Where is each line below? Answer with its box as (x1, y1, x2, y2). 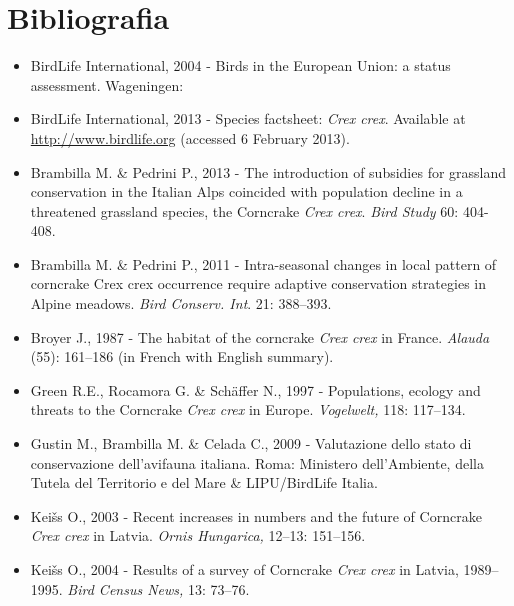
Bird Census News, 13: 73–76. (67, 578, 250, 599)
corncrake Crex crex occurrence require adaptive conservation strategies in (30, 273, 486, 294)
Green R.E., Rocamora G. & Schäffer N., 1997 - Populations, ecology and (30, 379, 481, 400)
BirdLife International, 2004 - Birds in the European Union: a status (30, 55, 451, 76)
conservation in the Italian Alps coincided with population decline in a (30, 181, 463, 202)
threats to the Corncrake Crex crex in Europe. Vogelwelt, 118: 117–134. (30, 399, 466, 420)
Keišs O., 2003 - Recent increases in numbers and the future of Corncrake (30, 505, 482, 526)
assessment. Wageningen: (30, 74, 184, 95)
